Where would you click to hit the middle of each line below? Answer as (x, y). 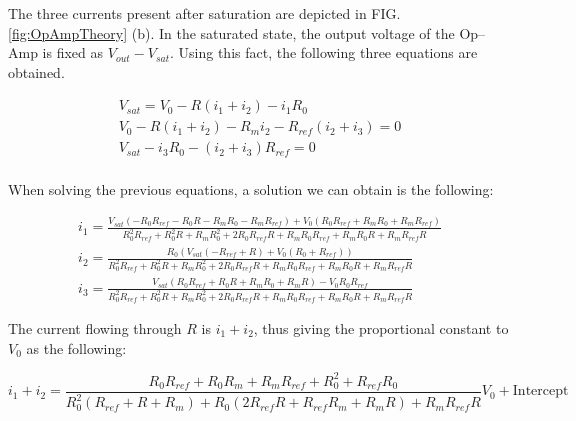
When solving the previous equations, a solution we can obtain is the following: (251, 188)
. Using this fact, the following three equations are (324, 52)
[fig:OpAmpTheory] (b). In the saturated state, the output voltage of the (231, 32)
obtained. (36, 71)
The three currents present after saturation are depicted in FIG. (204, 13)
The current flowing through (95, 327)
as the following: (76, 347)
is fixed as (73, 52)
